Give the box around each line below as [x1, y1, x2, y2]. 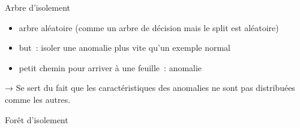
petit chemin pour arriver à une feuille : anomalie [19, 61, 202, 74]
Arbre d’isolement [5, 1, 71, 13]
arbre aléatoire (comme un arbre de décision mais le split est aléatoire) [19, 21, 279, 33]
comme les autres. [5, 93, 71, 105]
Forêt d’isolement [5, 113, 68, 126]
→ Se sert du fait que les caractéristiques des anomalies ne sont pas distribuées [5, 81, 295, 94]
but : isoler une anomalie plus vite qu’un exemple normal [19, 41, 230, 54]
